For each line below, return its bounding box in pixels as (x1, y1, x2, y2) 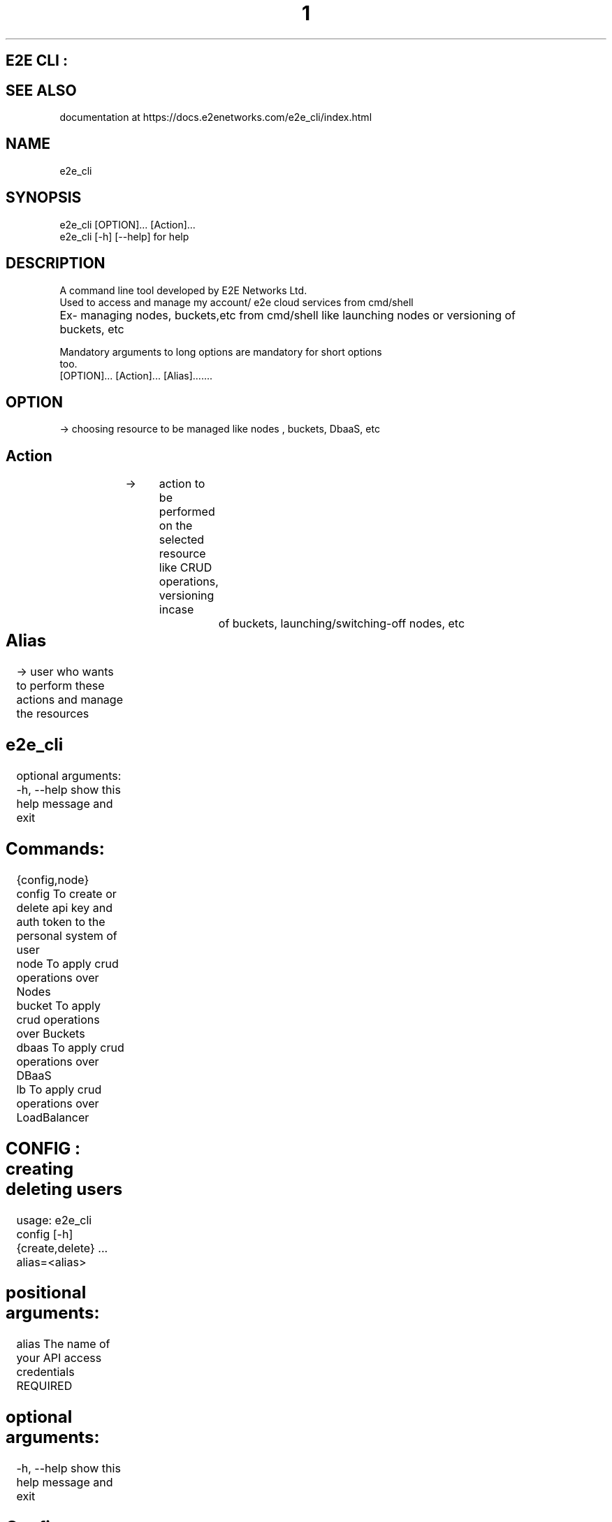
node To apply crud (16, 956, 119, 971)
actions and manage (16, 693, 123, 707)
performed (159, 505, 215, 519)
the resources (16, 706, 89, 721)
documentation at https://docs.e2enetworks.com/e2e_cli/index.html (59, 111, 372, 124)
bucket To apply (16, 998, 101, 1013)
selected (159, 532, 205, 547)
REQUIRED (16, 1379, 73, 1393)
